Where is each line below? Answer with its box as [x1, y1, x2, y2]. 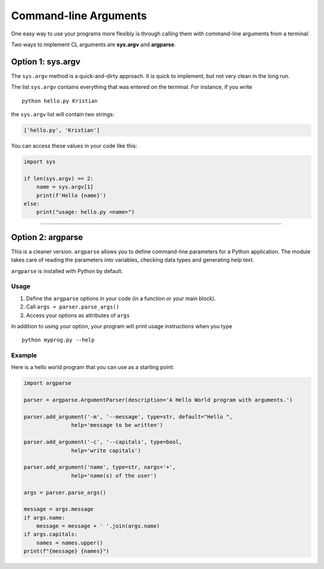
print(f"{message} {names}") [23, 548, 110, 555]
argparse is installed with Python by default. [11, 267, 123, 274]
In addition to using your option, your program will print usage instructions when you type [11, 322, 232, 330]
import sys [23, 158, 56, 165]
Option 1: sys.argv [11, 56, 81, 67]
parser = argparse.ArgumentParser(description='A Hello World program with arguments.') [23, 397, 293, 403]
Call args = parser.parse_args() [26, 303, 119, 310]
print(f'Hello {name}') [36, 192, 106, 199]
